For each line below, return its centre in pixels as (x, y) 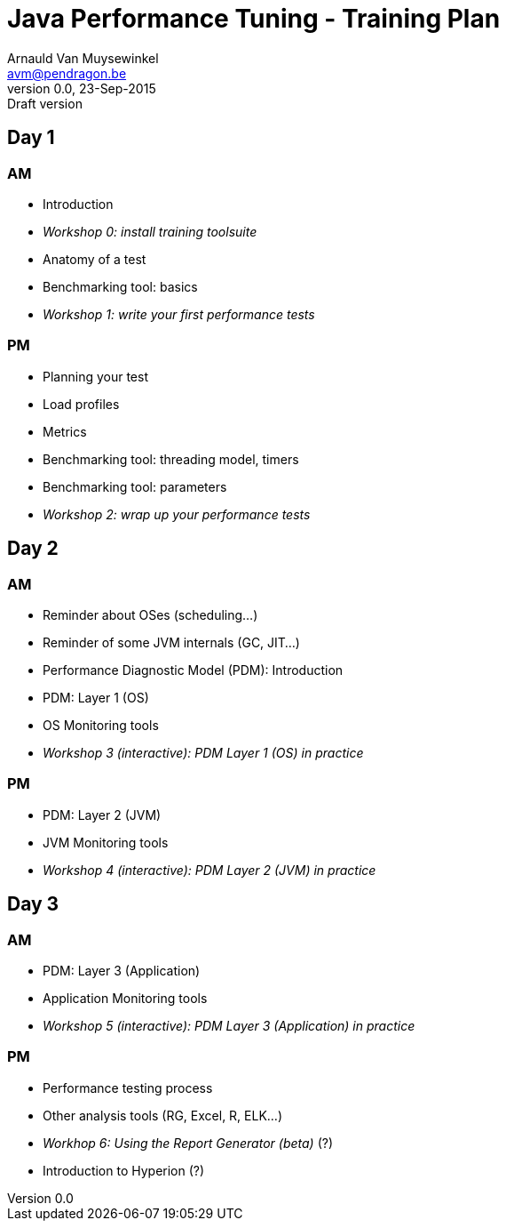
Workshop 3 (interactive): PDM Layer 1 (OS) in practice (203, 752)
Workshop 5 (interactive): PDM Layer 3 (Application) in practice (229, 1025)
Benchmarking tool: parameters (135, 486)
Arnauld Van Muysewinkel (83, 58)
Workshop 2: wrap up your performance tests (177, 514)
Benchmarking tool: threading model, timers (171, 459)
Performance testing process (128, 1088)
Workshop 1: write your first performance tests (179, 314)
